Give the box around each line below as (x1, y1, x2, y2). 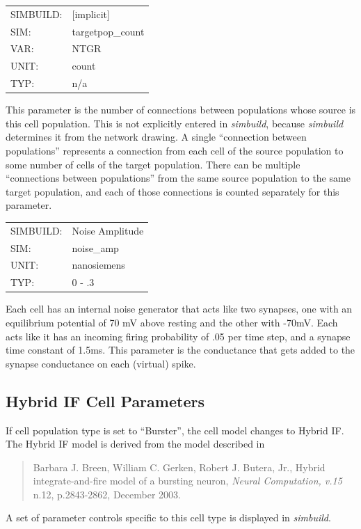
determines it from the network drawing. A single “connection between (6, 129, 307, 144)
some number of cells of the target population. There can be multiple (6, 157, 300, 171)
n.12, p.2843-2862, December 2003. (33, 487, 181, 501)
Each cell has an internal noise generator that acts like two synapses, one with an (6, 301, 353, 316)
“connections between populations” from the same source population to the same (6, 171, 351, 185)
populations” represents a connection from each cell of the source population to (6, 143, 344, 157)
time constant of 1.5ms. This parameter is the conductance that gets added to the (6, 342, 355, 357)
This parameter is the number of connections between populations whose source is (6, 102, 356, 117)
